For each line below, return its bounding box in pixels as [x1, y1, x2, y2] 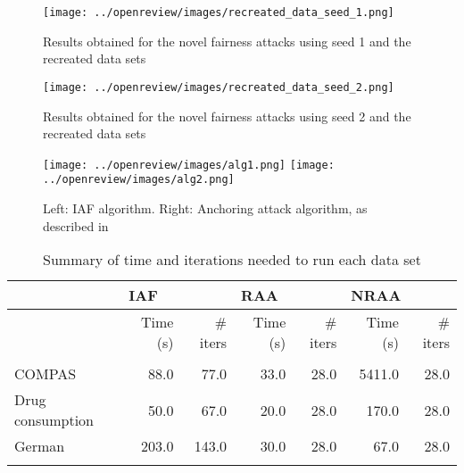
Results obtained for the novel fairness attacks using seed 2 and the [43, 106, 411, 125]
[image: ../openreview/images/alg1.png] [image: [43, 158, 335, 171]
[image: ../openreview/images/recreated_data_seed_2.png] [43, 80, 394, 94]
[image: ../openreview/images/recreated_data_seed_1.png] [43, 6, 394, 19]
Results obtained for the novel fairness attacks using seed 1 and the [43, 31, 411, 50]
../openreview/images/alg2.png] [43, 173, 235, 187]
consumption [14, 410, 94, 431]
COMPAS [14, 363, 77, 385]
